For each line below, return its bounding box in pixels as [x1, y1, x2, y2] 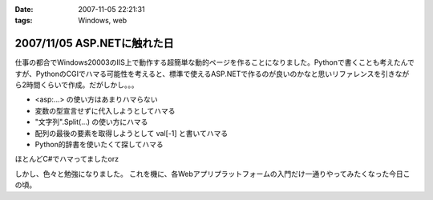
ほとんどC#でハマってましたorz [14, 154, 119, 164]
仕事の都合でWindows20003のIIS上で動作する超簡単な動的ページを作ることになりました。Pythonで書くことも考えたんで [14, 58, 415, 67]
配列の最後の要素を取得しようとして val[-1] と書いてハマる [34, 128, 229, 138]
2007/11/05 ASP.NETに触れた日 [14, 37, 174, 50]
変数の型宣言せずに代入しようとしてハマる [34, 106, 176, 115]
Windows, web [78, 16, 127, 26]
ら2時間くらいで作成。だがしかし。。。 [14, 80, 140, 90]
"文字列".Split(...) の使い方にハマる [34, 117, 148, 127]
